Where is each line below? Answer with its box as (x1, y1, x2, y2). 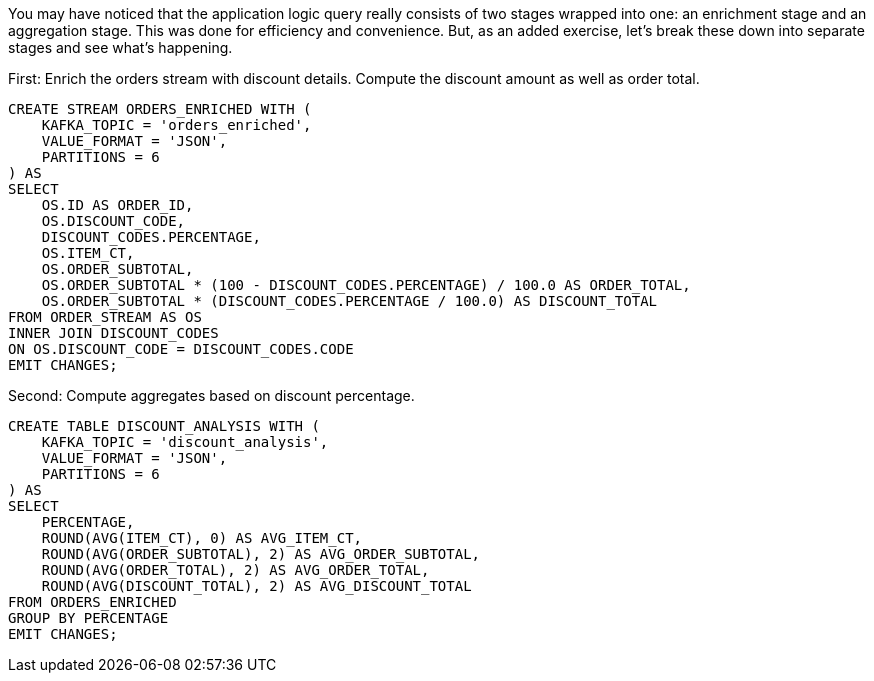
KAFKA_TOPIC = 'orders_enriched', (41, 117, 312, 133)
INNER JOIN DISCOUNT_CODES (8, 325, 219, 341)
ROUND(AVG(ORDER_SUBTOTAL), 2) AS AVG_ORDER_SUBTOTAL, (41, 546, 481, 562)
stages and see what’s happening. (8, 39, 233, 56)
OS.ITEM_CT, (41, 245, 135, 261)
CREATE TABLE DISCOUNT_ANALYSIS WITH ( (8, 418, 320, 434)
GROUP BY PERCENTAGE (8, 610, 169, 626)
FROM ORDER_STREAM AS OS (8, 309, 202, 325)
